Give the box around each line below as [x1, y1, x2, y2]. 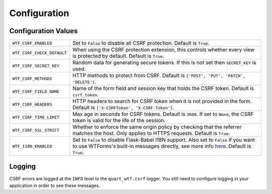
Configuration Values [9, 27, 78, 35]
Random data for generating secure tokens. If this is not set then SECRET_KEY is [72, 59, 256, 66]
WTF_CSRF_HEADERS [12, 102, 52, 107]
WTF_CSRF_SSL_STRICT [12, 127, 60, 133]
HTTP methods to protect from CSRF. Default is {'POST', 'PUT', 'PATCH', [72, 72, 246, 79]
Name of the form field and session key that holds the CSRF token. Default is [72, 85, 254, 92]
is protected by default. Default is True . [72, 53, 164, 60]
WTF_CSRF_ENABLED [12, 40, 52, 46]
